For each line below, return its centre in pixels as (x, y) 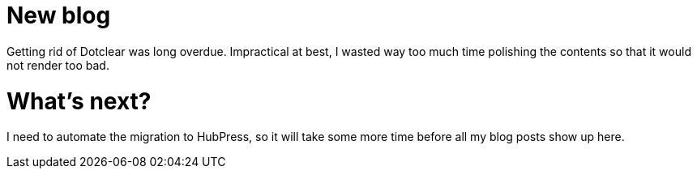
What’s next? (79, 101)
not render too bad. (58, 65)
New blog (59, 15)
